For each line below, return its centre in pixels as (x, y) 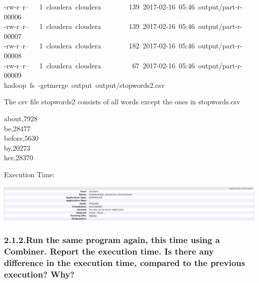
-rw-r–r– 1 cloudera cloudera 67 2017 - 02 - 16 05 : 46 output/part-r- (123, 65)
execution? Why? (39, 274)
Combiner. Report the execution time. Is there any (109, 251)
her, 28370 (19, 157)
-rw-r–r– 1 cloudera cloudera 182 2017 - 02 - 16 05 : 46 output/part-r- (123, 46)
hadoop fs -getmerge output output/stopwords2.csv (84, 85)
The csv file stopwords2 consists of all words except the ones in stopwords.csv (122, 102)
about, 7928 (21, 118)
